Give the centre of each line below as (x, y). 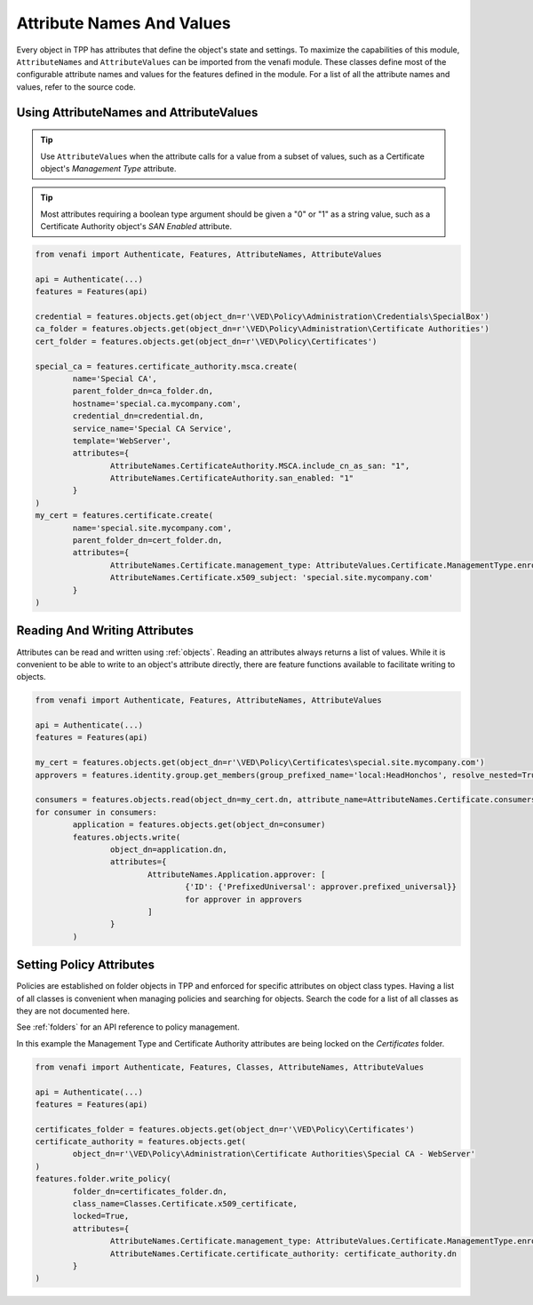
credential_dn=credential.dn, (138, 416)
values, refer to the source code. (76, 87)
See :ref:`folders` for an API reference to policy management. (128, 1027)
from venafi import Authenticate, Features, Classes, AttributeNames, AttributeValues (230, 1067)
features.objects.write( (127, 837)
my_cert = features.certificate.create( (124, 516)
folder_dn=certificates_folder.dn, (150, 1191)
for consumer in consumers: (96, 812)
